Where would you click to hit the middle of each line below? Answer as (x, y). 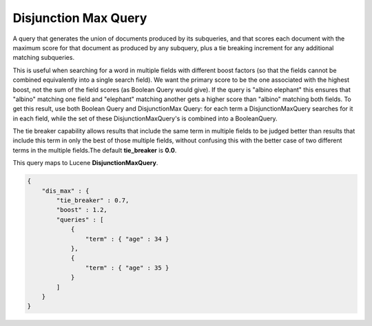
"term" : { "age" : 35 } (127, 268)
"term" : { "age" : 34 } (127, 239)
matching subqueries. (44, 58)
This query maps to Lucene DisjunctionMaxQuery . (85, 163)
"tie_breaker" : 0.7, (93, 200)
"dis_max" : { (65, 191)
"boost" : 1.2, (82, 210)
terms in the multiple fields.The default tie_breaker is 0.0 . (95, 150)
